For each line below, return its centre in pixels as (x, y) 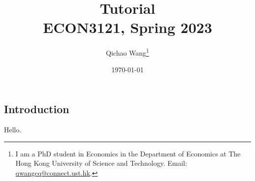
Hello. (13, 129)
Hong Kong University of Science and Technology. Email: (101, 163)
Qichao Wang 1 (127, 52)
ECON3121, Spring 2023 (127, 27)
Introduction (37, 109)
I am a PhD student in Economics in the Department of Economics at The (128, 153)
